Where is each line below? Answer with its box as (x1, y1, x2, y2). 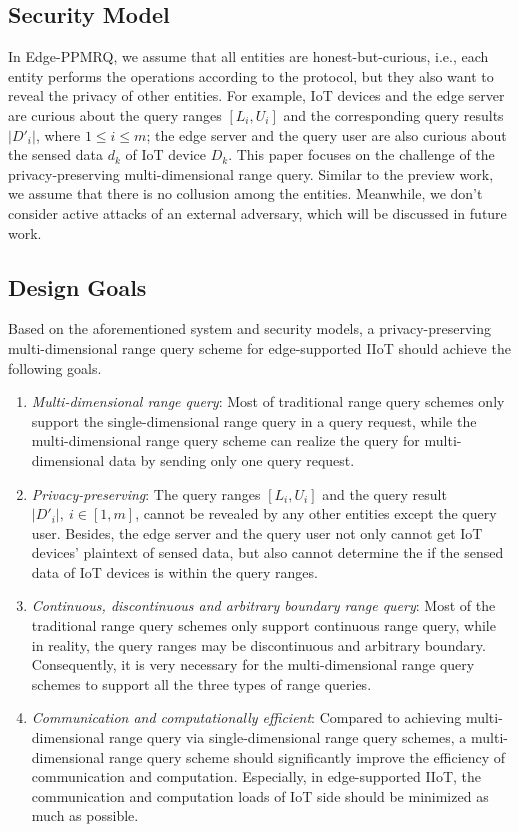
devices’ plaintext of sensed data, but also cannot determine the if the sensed (31, 542, 504, 563)
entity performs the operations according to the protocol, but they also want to (8, 65, 494, 86)
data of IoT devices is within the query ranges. (31, 561, 318, 582)
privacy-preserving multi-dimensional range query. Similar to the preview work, (8, 163, 494, 184)
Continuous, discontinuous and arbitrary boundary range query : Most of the (31, 595, 496, 616)
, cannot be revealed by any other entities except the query (135, 503, 497, 524)
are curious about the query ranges (8, 104, 222, 125)
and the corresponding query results (283, 104, 504, 125)
